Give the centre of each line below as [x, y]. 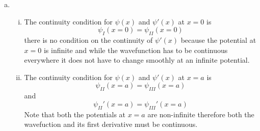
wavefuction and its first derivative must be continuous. [111, 124]
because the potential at [218, 40]
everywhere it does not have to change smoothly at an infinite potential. [137, 60]
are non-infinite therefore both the [201, 114]
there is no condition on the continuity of [88, 40]
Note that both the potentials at [75, 114]
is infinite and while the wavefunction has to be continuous [136, 50]
